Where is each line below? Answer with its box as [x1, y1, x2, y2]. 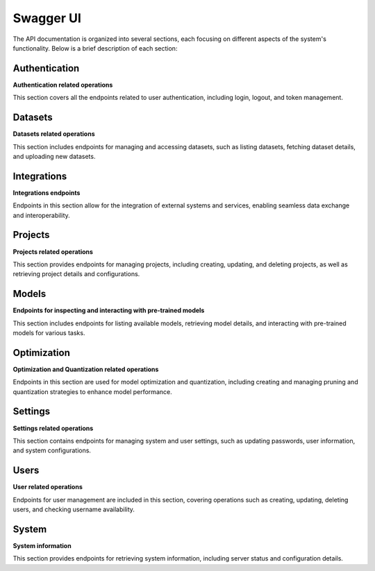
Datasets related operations [12, 130, 95, 138]
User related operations [12, 483, 83, 491]
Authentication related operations [12, 80, 113, 89]
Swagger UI [12, 10, 81, 26]
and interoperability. [12, 211, 71, 219]
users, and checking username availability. [12, 505, 135, 513]
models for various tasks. [12, 328, 85, 336]
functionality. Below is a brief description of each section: [12, 44, 178, 52]
